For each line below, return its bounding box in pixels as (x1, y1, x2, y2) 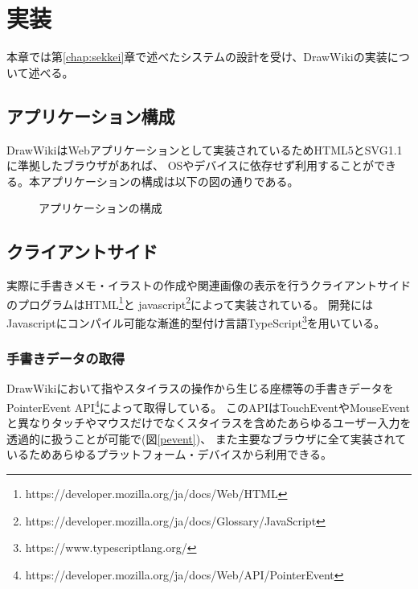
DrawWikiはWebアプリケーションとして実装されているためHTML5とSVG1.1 (6, 141, 403, 158)
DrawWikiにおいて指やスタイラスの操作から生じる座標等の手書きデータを (6, 380, 394, 397)
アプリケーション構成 (6, 103, 175, 128)
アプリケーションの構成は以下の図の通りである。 (39, 172, 299, 189)
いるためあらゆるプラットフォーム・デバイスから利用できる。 (6, 446, 332, 463)
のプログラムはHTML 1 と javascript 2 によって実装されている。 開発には (6, 293, 374, 312)
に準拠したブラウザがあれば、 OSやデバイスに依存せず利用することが (6, 157, 374, 174)
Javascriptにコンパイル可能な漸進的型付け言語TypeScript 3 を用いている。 (6, 311, 386, 331)
